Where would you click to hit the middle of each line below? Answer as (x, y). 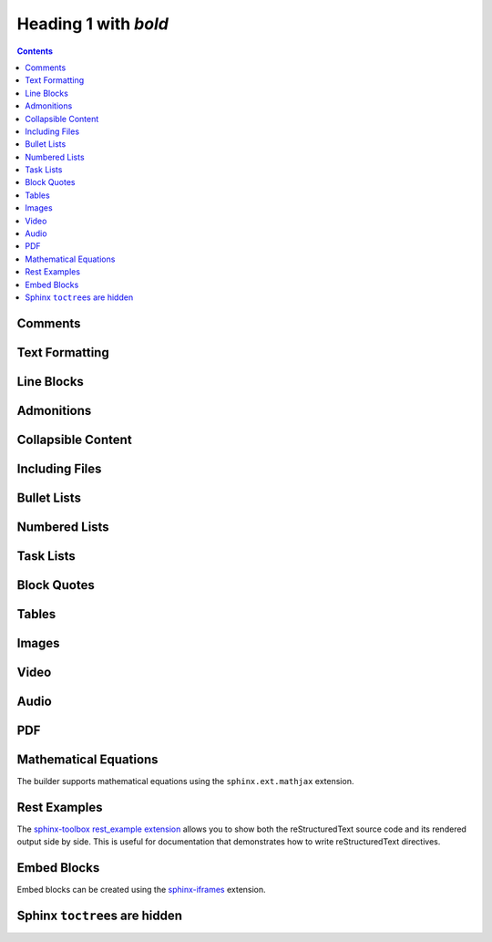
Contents (35, 51)
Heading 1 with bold (92, 24)
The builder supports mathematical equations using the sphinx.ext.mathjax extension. (185, 782)
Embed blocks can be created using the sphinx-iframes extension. (141, 890)
